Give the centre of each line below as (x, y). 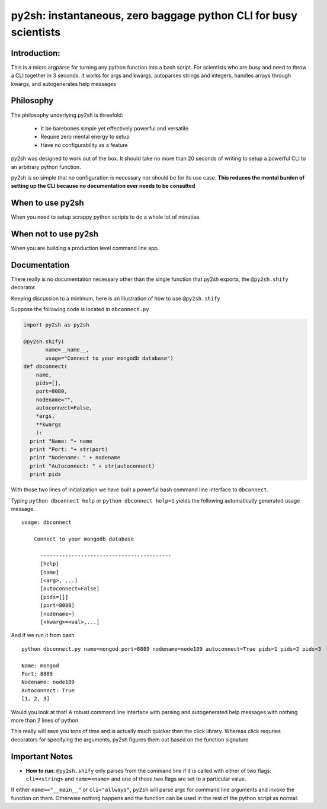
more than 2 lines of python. (45, 720)
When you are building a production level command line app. (85, 248)
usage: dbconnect (47, 522)
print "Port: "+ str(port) (69, 450)
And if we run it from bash (43, 635)
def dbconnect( (45, 367)
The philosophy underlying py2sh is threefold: (67, 115)
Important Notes (42, 757)
